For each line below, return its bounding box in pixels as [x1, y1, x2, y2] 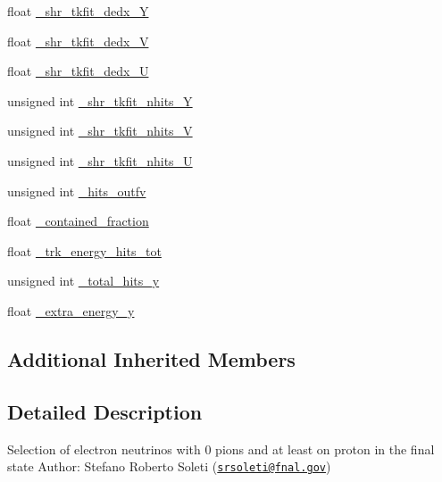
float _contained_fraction [7, 212, 149, 230]
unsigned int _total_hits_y [7, 271, 160, 290]
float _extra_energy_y [7, 301, 135, 320]
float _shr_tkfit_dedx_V [7, 31, 149, 50]
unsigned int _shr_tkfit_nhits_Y [7, 91, 193, 110]
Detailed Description [7, 397, 203, 425]
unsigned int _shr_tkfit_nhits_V [7, 121, 193, 140]
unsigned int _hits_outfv [7, 181, 146, 200]
